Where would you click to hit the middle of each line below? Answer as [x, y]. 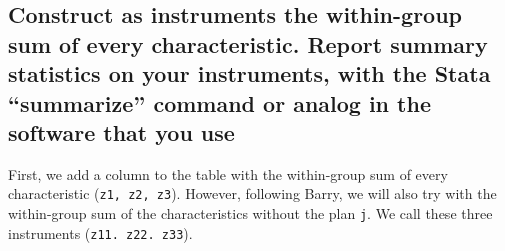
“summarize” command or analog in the [219, 102]
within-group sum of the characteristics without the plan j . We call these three [250, 213]
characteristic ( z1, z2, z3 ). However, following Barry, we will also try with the [252, 193]
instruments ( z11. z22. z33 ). [100, 232]
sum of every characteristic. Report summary [248, 43]
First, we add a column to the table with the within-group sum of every [228, 173]
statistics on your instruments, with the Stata [249, 73]
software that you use [121, 131]
